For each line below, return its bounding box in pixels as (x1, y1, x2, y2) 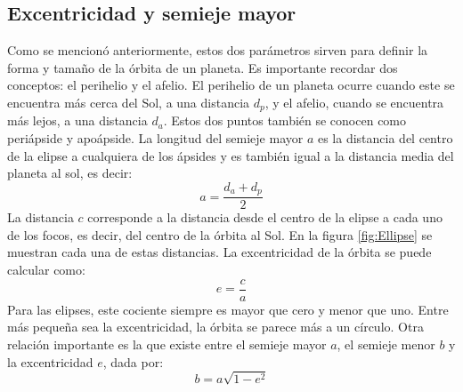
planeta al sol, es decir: (7, 164, 133, 182)
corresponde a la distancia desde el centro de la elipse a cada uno (87, 208, 443, 227)
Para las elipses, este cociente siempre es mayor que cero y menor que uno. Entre (7, 300, 449, 318)
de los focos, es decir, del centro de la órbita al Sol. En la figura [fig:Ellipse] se (7, 225, 433, 244)
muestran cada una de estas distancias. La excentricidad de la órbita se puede (7, 243, 432, 261)
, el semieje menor (337, 334, 435, 353)
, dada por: (102, 352, 164, 371)
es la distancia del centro (317, 129, 453, 148)
